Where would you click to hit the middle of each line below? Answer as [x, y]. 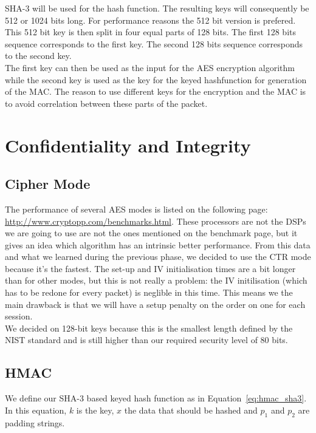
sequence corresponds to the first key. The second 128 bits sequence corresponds [154, 43]
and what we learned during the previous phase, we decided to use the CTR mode [158, 257]
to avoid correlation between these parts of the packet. [106, 103]
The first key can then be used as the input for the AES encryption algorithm [150, 67]
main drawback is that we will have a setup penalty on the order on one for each [155, 304]
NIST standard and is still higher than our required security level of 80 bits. [146, 340]
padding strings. [35, 422]
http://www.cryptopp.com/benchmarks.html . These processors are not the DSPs [156, 221]
